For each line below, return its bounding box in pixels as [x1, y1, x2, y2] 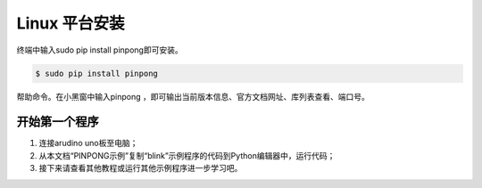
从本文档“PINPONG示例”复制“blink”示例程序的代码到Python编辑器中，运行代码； [38, 150, 336, 160]
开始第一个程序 [16, 114, 99, 129]
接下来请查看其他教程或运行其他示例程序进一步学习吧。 [38, 163, 243, 174]
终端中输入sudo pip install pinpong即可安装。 [16, 45, 183, 55]
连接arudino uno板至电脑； [38, 138, 138, 149]
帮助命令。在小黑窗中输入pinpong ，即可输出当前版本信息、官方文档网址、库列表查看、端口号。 [16, 91, 370, 102]
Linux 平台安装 [16, 13, 125, 33]
